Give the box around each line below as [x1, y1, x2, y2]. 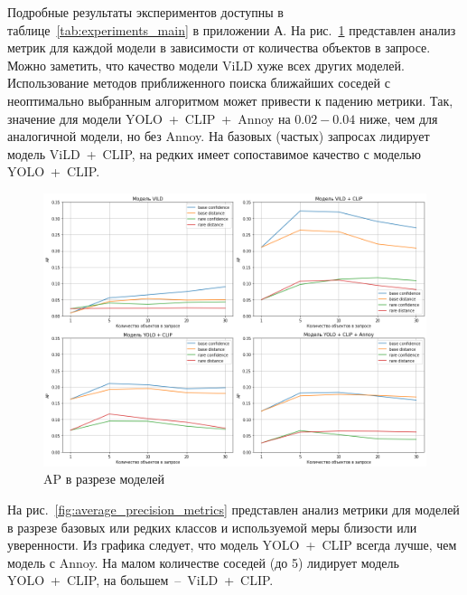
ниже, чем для [359, 109, 438, 127]
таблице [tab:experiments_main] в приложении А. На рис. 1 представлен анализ [7, 20, 456, 39]
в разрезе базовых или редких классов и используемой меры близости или [7, 517, 417, 536]
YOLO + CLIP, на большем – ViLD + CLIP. [7, 571, 274, 590]
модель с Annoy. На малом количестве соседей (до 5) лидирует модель [7, 552, 399, 571]
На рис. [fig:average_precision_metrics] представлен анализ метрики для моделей [7, 500, 460, 518]
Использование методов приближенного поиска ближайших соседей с [7, 73, 390, 92]
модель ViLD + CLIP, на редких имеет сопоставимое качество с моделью [7, 144, 422, 163]
